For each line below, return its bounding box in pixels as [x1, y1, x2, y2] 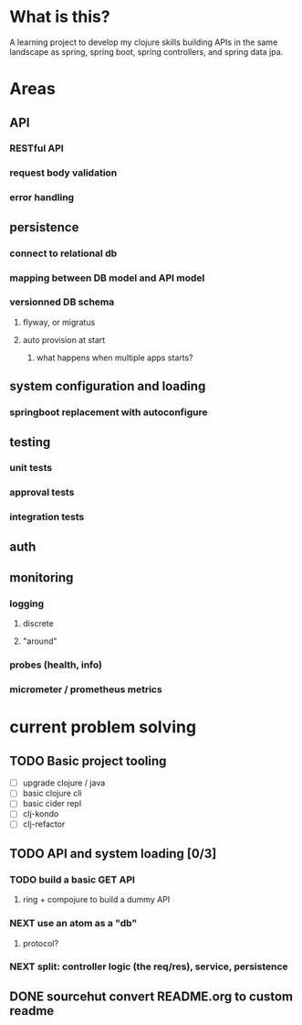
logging [9, 597, 45, 610]
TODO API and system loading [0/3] [9, 846, 217, 861]
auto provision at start [22, 334, 106, 345]
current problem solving [9, 717, 197, 738]
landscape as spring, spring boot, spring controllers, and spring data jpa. [9, 46, 284, 57]
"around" [22, 635, 57, 646]
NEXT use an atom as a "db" [9, 917, 138, 930]
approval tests [9, 486, 75, 499]
